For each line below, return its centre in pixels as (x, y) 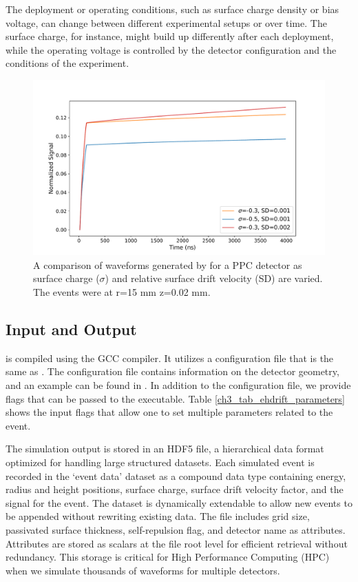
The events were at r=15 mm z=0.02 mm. (122, 291)
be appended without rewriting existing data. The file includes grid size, (158, 516)
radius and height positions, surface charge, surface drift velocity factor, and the (175, 489)
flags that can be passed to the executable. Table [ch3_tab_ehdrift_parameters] (175, 398)
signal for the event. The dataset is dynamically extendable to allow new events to (179, 502)
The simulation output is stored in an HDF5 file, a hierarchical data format (165, 449)
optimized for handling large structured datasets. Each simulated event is (160, 462)
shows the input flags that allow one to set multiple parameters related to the (169, 412)
